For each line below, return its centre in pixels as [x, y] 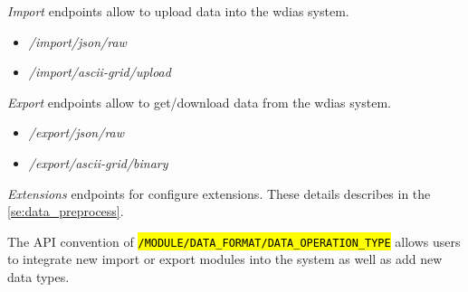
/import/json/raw [77, 41]
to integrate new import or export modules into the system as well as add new [225, 259]
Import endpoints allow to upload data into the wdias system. [178, 11]
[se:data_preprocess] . [66, 211]
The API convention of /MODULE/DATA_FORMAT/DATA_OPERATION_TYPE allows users [234, 241]
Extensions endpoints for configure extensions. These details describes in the [219, 193]
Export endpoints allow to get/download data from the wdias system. [199, 102]
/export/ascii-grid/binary [98, 162]
